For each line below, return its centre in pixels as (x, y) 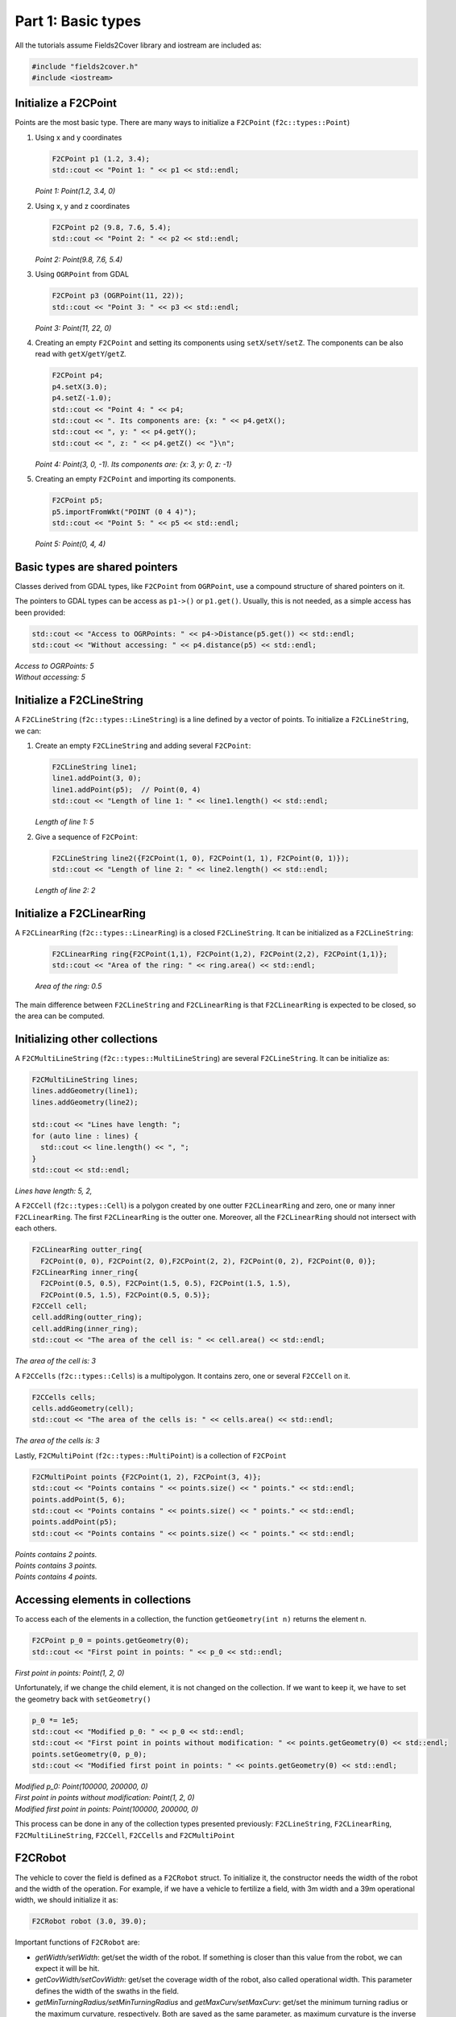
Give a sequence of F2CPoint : (87, 837)
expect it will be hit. (67, 1969)
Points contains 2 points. (56, 1554)
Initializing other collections (86, 1039)
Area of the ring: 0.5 (68, 986)
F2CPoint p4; (78, 376)
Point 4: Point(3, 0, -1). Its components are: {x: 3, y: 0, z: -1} (134, 464)
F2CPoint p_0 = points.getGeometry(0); (110, 1641)
